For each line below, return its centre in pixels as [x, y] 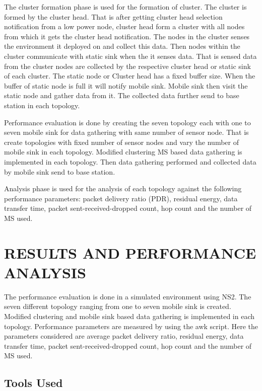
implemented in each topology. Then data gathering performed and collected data [130, 161]
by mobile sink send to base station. [60, 171]
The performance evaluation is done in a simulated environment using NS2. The [128, 296]
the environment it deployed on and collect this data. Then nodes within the [122, 46]
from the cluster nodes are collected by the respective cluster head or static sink [127, 66]
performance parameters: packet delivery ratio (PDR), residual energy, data [121, 198]
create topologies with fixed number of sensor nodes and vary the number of [122, 142]
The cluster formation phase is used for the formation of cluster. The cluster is [125, 7]
